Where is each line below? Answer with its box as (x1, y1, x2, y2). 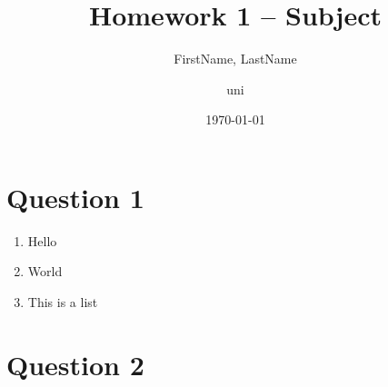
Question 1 (6, 178, 144, 215)
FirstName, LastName (174, 49, 297, 68)
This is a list (27, 293, 98, 312)
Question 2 (6, 345, 144, 382)
